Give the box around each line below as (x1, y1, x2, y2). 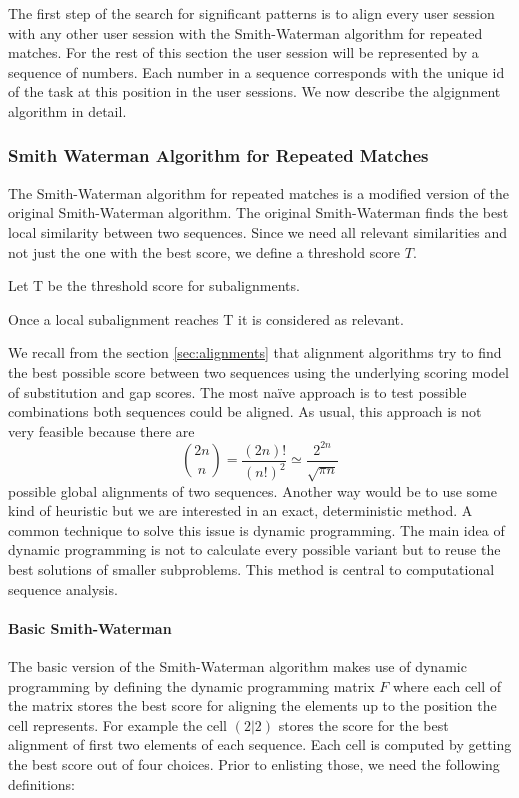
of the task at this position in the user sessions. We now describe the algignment (8, 81, 501, 102)
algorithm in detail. (8, 100, 127, 121)
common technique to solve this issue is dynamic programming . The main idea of (8, 519, 505, 540)
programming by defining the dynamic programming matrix (8, 675, 375, 696)
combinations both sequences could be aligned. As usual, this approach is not (8, 401, 482, 422)
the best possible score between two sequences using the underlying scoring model (8, 361, 509, 382)
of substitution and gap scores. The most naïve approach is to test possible (8, 381, 467, 402)
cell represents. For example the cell (8, 714, 227, 735)
